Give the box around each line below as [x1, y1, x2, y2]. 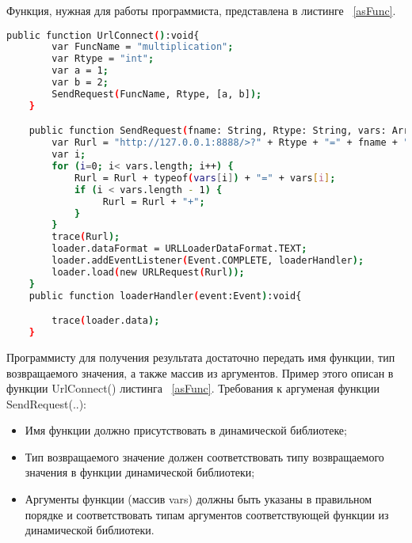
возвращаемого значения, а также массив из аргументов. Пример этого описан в [6, 364, 394, 381]
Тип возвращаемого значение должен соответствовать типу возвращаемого [25, 448, 384, 465]
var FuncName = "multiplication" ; [51, 41, 234, 53]
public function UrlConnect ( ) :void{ [6, 29, 200, 41]
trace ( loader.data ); [51, 315, 160, 327]
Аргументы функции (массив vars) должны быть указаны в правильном [25, 491, 372, 507]
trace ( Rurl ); [51, 231, 120, 243]
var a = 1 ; [51, 65, 109, 77]
